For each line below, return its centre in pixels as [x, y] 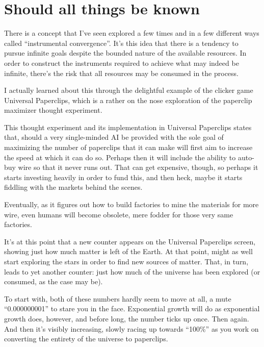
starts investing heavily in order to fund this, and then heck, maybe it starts [123, 177]
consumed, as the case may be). [54, 281]
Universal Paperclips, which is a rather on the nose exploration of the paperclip [128, 100]
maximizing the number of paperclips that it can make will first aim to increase [128, 147]
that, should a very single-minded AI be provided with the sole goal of [114, 137]
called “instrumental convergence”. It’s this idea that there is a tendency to [121, 43]
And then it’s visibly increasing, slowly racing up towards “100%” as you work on [131, 328]
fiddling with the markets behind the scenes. [73, 187]
